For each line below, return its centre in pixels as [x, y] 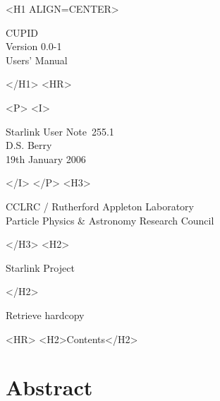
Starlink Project [40, 267]
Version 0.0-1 [34, 46]
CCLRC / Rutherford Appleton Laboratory [100, 206]
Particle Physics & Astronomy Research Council [110, 220]
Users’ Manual [37, 60]
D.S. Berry [29, 145]
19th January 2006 [46, 158]
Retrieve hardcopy [45, 315]
